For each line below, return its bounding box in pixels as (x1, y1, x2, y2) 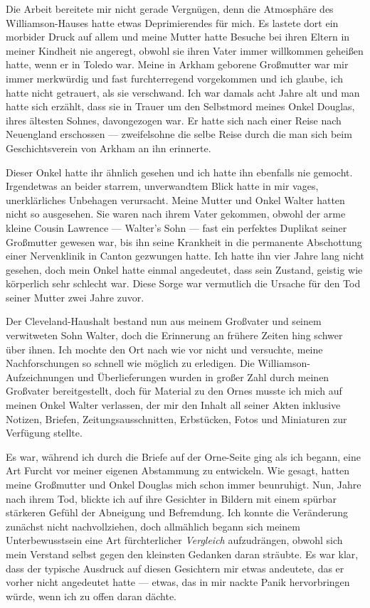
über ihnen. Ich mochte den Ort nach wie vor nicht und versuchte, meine (6, 341, 323, 356)
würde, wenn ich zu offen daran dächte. (6, 588, 177, 603)
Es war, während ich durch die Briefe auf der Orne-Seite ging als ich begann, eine (6, 449, 361, 464)
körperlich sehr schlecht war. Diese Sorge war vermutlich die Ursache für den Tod (6, 276, 361, 291)
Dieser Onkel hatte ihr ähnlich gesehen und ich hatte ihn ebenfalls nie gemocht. (6, 164, 353, 179)
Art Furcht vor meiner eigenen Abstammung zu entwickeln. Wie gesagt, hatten (6, 463, 350, 478)
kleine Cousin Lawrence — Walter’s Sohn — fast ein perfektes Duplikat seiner (6, 220, 347, 235)
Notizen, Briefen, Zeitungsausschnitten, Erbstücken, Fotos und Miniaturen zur (6, 411, 347, 426)
